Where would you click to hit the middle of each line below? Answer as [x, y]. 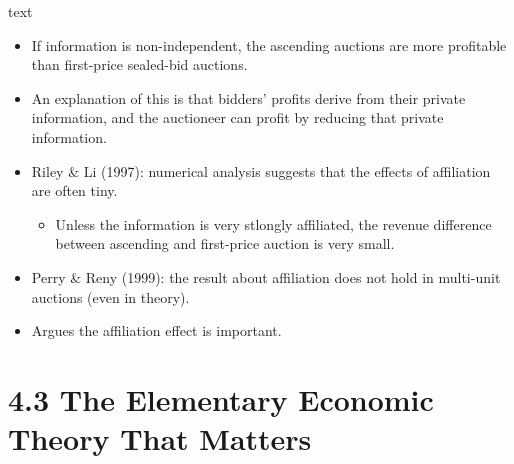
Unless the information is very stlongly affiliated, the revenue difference [273, 223]
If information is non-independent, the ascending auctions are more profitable [269, 44]
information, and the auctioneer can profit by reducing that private [237, 117]
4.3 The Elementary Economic [221, 398]
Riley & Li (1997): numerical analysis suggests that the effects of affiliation [261, 170]
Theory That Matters [160, 438]
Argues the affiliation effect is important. [156, 330]
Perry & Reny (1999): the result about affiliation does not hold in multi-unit [266, 276]
